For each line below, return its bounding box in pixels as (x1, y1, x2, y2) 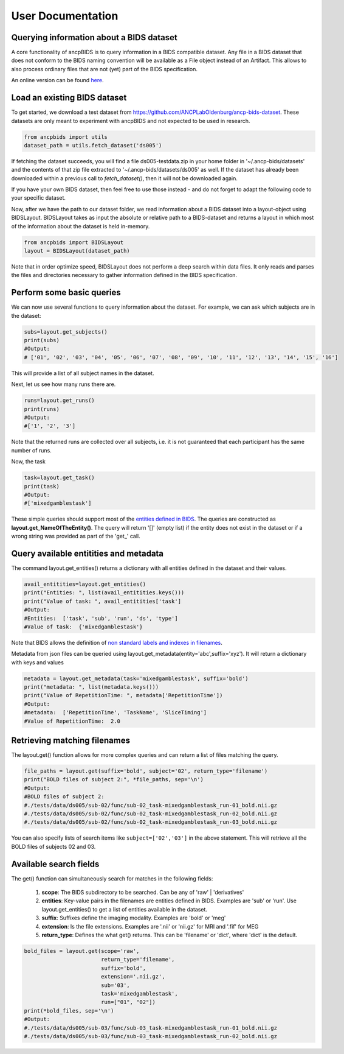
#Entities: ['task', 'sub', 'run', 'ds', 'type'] (24, 615, 179, 622)
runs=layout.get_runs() (24, 397, 95, 404)
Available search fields (11, 859, 100, 869)
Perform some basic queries (11, 287, 121, 298)
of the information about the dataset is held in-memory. (11, 222, 150, 230)
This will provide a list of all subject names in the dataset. (11, 369, 154, 377)
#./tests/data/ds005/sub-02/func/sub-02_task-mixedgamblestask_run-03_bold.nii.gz (24, 819, 278, 826)
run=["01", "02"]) (100, 999, 156, 1006)
